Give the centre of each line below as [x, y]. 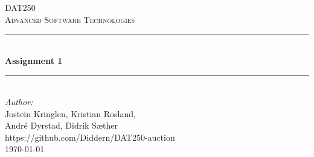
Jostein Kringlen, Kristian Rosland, [70, 113]
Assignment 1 [34, 60]
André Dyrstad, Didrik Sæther [61, 125]
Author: [19, 101]
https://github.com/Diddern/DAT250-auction [90, 137]
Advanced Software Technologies [70, 19]
